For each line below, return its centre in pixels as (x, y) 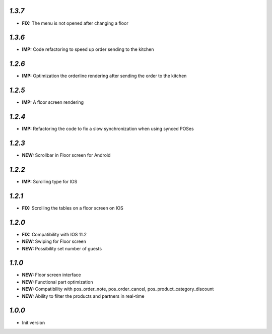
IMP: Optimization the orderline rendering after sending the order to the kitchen (104, 76)
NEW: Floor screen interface (51, 275)
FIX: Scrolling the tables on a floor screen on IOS (73, 208)
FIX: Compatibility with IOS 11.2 (54, 234)
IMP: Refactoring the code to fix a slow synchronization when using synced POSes (108, 129)
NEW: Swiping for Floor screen (54, 241)
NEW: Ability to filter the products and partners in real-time (83, 296)
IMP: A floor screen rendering (53, 102)
